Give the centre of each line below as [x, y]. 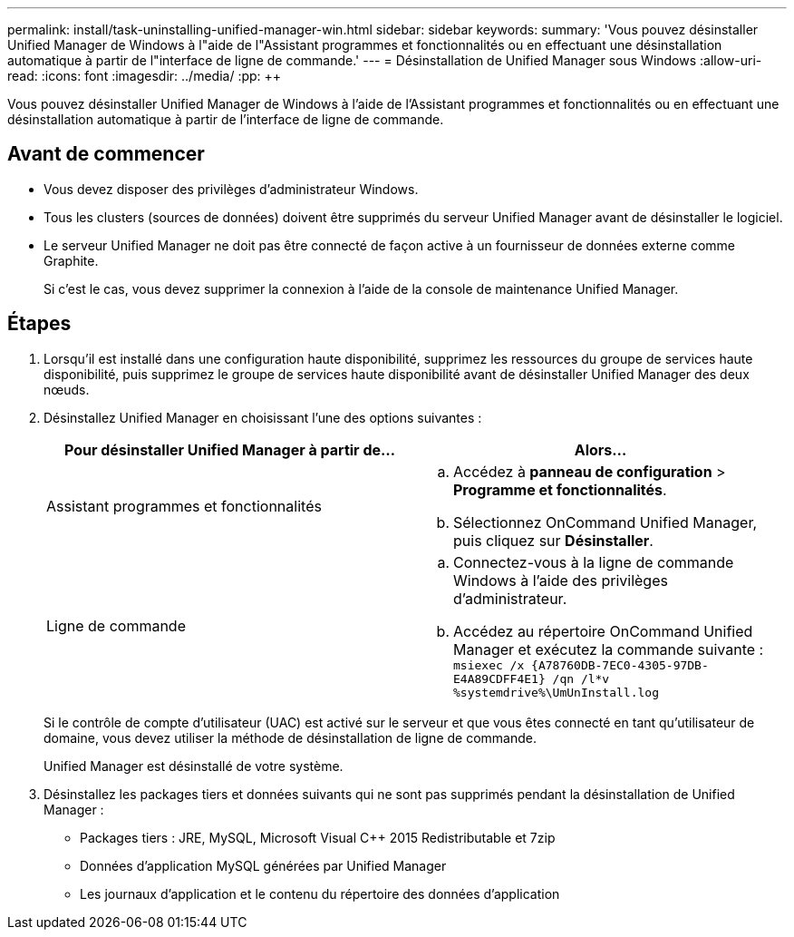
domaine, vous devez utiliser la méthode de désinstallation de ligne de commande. [290, 737]
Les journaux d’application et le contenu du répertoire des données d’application [320, 893]
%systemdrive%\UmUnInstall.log [556, 692]
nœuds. [67, 389]
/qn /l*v [581, 678]
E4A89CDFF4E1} [499, 678]
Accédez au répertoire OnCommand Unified [603, 631]
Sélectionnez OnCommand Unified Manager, [605, 522]
